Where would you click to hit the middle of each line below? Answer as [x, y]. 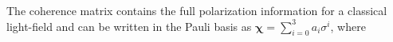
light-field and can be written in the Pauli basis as [129, 26]
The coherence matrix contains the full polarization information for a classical [197, 10]
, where [348, 26]
